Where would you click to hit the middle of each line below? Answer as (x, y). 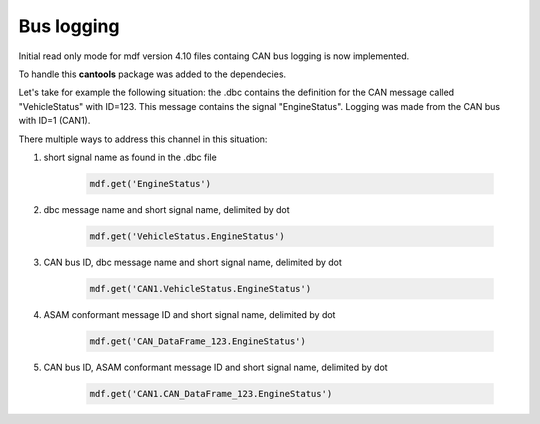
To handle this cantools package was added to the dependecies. (152, 74)
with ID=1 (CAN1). (54, 121)
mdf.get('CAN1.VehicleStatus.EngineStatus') (200, 288)
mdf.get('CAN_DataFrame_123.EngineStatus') (198, 341)
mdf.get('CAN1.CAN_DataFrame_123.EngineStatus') (211, 393)
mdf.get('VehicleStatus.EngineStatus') (187, 236)
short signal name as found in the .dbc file (130, 157)
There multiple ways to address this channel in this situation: (143, 139)
